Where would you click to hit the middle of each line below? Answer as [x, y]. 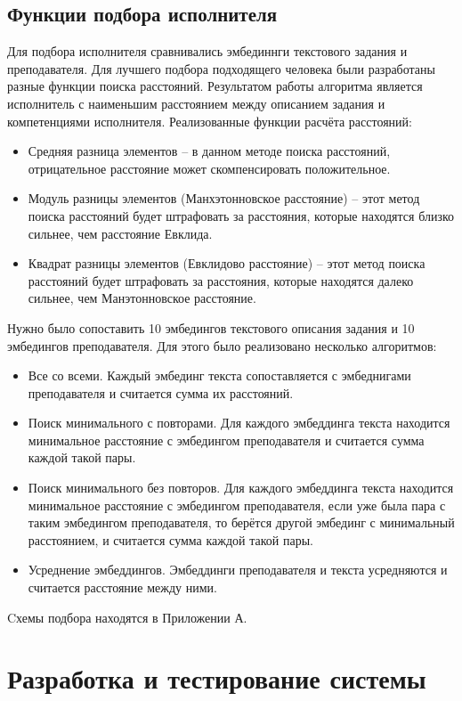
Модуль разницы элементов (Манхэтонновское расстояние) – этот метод [224, 198]
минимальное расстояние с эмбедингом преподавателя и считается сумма [226, 440]
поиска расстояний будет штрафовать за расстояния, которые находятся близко [241, 215]
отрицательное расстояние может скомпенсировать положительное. [209, 168]
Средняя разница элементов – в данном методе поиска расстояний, [209, 151]
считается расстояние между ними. [122, 587]
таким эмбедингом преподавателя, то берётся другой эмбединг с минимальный [241, 522]
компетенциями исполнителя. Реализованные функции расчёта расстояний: [210, 121]
